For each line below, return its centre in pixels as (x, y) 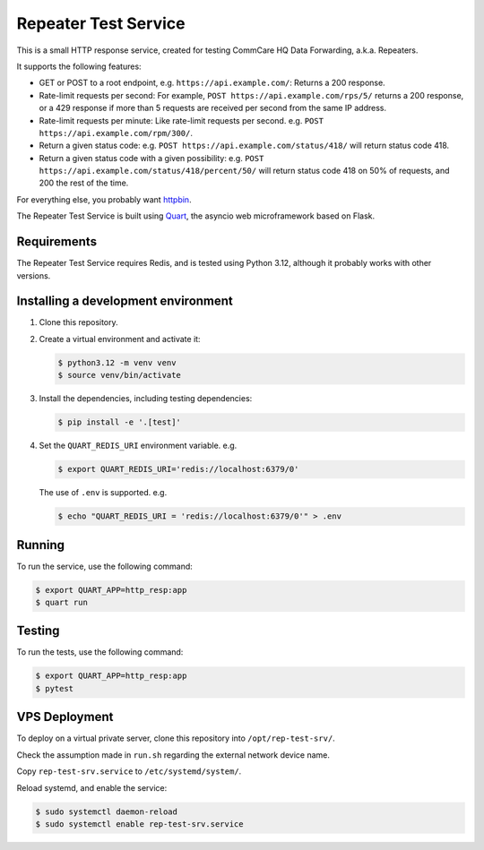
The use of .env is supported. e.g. (103, 493)
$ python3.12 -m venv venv (117, 362)
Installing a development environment (125, 301)
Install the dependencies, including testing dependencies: (146, 399)
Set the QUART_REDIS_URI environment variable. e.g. (138, 446)
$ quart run (62, 602)
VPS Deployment (65, 717)
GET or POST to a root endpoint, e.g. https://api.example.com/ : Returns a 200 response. (212, 83)
